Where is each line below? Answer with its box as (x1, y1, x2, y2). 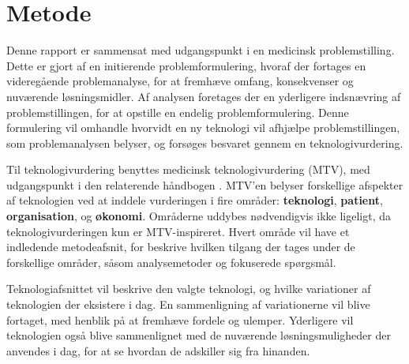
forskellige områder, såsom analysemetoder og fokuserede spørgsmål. (6, 253, 336, 270)
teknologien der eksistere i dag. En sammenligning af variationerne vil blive (6, 296, 370, 313)
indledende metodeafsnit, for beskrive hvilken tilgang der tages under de (6, 238, 355, 255)
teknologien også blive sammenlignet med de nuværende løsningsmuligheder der (6, 327, 391, 343)
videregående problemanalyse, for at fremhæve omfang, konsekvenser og (6, 73, 354, 89)
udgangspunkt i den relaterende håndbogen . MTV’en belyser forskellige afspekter (6, 176, 403, 193)
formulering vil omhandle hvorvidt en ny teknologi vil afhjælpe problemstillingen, (6, 119, 400, 136)
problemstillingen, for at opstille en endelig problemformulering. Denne (6, 103, 349, 120)
